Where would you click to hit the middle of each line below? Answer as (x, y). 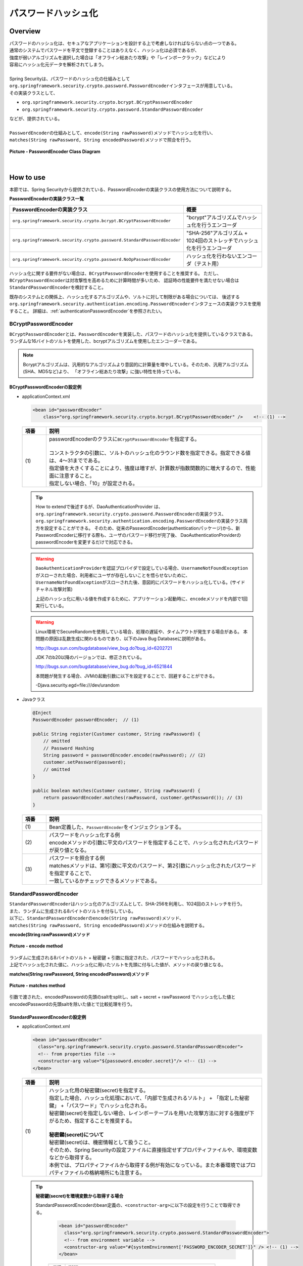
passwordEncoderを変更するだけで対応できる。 (86, 542)
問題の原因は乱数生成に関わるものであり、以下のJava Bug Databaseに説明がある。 (122, 639)
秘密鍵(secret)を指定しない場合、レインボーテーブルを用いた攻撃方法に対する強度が (149, 1113)
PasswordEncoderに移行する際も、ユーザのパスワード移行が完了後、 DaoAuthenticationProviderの (138, 535)
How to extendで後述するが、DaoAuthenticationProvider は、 (99, 507)
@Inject (42, 713)
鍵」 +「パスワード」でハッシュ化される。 (99, 1105)
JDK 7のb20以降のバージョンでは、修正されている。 (90, 657)
